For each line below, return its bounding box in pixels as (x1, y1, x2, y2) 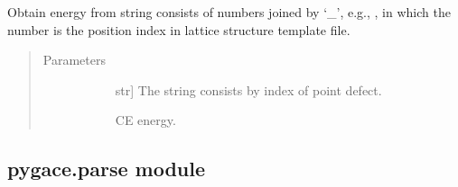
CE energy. (115, 111, 176, 129)
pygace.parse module (7, 155, 206, 183)
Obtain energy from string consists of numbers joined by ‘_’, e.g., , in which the (7, 3, 451, 21)
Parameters (42, 50, 106, 69)
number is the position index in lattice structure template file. (7, 20, 351, 39)
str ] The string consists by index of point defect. (115, 80, 382, 99)
